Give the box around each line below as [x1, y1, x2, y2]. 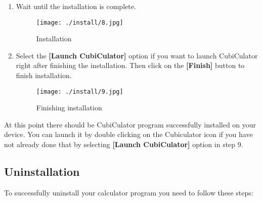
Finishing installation [36, 102, 102, 113]
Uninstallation [4, 164, 80, 179]
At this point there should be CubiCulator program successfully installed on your [4, 119, 256, 129]
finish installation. [16, 70, 72, 81]
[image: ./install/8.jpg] [36, 19, 123, 26]
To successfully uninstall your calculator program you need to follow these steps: [4, 187, 253, 197]
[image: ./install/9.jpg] [36, 88, 123, 95]
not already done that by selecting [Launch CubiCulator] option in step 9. [4, 139, 243, 150]
